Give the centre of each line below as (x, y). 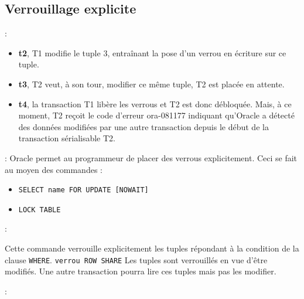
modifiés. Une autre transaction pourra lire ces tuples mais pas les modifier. (141, 271)
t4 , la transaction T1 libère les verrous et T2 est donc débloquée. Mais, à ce (155, 103)
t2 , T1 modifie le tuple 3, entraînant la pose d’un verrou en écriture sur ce (152, 52)
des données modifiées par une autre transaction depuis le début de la (144, 126)
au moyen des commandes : (54, 169)
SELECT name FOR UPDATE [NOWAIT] (83, 190)
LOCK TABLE (40, 210)
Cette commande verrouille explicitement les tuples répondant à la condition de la (152, 248)
